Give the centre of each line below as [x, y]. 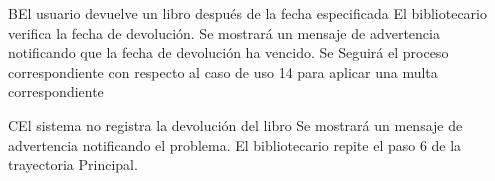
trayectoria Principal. [73, 164]
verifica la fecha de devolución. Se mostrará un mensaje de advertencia [224, 32]
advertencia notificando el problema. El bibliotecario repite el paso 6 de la [235, 144]
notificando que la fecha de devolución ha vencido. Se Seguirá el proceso [228, 52]
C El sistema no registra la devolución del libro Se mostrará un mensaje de [235, 124]
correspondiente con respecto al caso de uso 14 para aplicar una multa [223, 71]
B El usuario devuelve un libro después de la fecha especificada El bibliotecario [247, 13]
